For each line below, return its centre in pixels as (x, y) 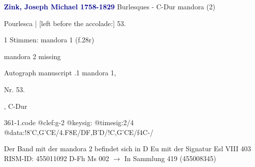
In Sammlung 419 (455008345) (170, 158)
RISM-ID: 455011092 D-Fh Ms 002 (57, 158)
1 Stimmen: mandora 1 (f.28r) (49, 40)
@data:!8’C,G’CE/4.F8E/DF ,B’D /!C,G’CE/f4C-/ (79, 132)
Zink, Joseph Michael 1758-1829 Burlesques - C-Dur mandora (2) (110, 6)
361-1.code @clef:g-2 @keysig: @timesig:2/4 (69, 122)
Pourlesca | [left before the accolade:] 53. (65, 23)
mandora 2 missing (32, 56)
